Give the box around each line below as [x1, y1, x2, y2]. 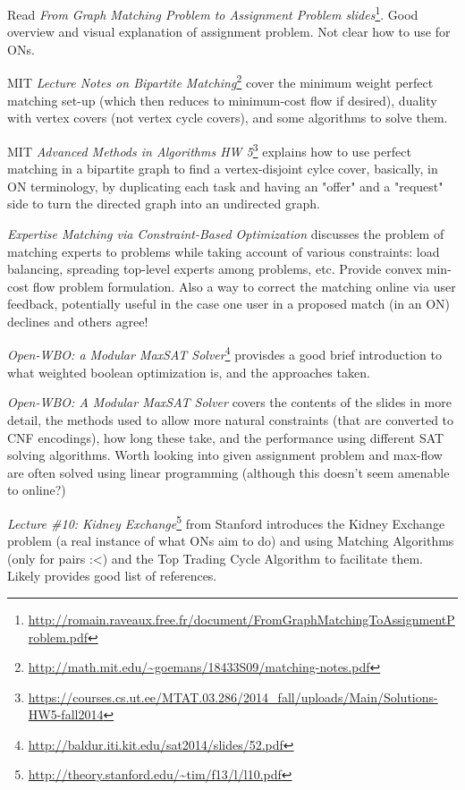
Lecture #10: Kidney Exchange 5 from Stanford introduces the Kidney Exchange [7, 511, 445, 532]
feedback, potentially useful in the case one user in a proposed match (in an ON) [7, 294, 451, 313]
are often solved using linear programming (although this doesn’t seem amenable [7, 463, 450, 481]
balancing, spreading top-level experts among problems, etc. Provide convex [7, 259, 423, 278]
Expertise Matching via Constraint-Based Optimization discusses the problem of [7, 224, 444, 242]
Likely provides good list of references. [7, 566, 217, 585]
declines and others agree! [7, 311, 148, 330]
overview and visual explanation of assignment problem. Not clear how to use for [7, 22, 451, 41]
